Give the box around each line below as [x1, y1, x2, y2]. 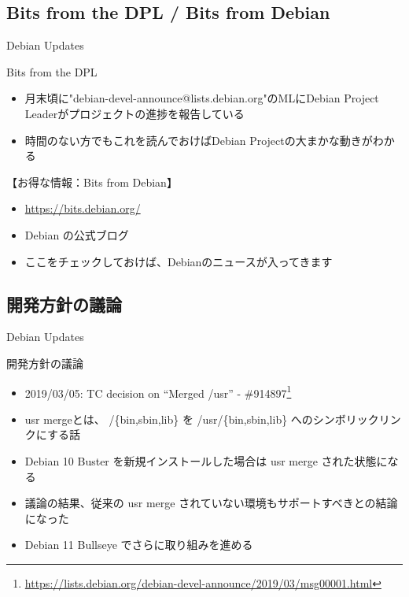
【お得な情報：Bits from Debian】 [6, 173, 178, 190]
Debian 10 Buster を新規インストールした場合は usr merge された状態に [24, 452, 388, 469]
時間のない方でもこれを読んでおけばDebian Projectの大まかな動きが [24, 132, 373, 148]
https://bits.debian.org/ [24, 200, 141, 217]
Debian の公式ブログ [24, 226, 129, 243]
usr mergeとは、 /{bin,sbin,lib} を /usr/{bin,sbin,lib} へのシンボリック [24, 410, 379, 427]
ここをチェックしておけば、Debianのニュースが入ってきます [24, 253, 333, 269]
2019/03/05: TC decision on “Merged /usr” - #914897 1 [24, 382, 292, 401]
